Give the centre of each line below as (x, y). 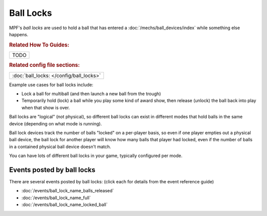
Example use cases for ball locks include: (51, 85)
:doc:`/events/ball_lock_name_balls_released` (68, 191)
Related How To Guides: (39, 45)
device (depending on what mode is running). (56, 123)
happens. (19, 34)
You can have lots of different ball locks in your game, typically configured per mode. (96, 156)
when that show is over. (46, 108)
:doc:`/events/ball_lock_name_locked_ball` (65, 205)
